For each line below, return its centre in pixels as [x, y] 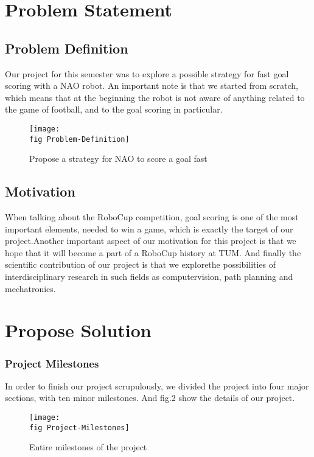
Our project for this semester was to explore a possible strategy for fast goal [147, 73]
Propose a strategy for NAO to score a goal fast [118, 159]
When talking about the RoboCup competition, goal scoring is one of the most [152, 217]
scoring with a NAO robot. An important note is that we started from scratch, [152, 85]
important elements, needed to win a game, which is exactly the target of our [149, 228]
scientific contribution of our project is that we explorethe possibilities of [141, 264]
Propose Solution [78, 330]
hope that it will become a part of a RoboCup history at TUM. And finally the [153, 252]
